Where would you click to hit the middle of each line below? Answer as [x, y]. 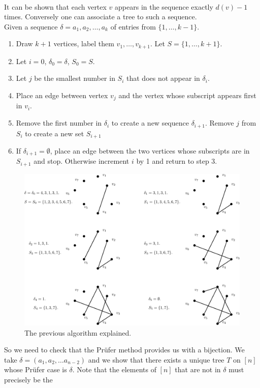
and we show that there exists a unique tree [156, 359]
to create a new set [55, 133]
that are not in [198, 369]
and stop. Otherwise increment [82, 161]
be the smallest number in [75, 78]
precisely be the [28, 379]
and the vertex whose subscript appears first [187, 95]
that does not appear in [163, 78]
